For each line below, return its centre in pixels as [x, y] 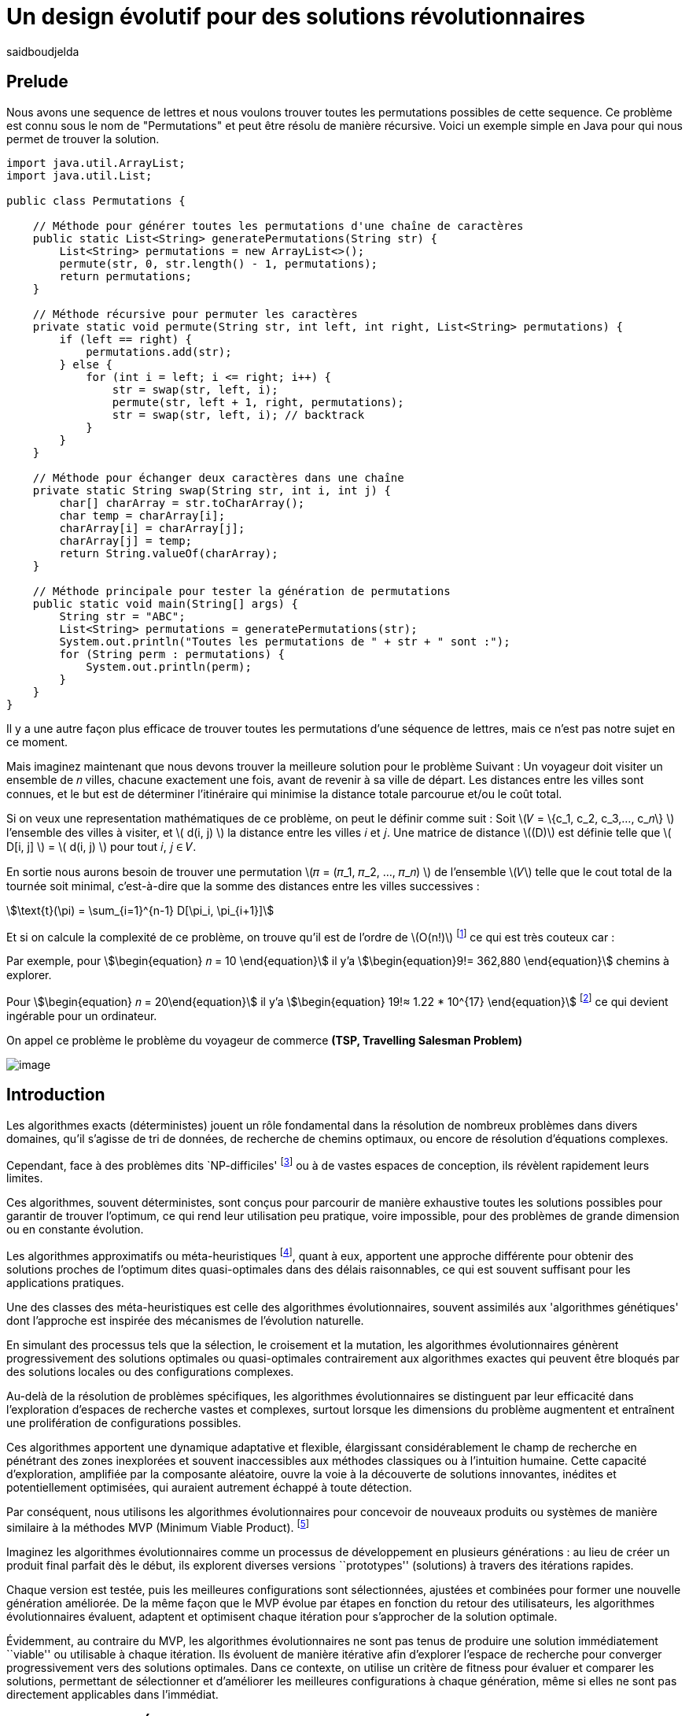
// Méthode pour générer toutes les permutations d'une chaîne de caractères [278, 226]
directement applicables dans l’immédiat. [112, 1694]
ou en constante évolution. [75, 1230]
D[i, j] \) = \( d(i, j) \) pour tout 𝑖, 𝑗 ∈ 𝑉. [101, 846]
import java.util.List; [79, 175]
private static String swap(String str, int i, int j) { [212, 490]
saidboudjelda [43, 51]
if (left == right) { [126, 339]
